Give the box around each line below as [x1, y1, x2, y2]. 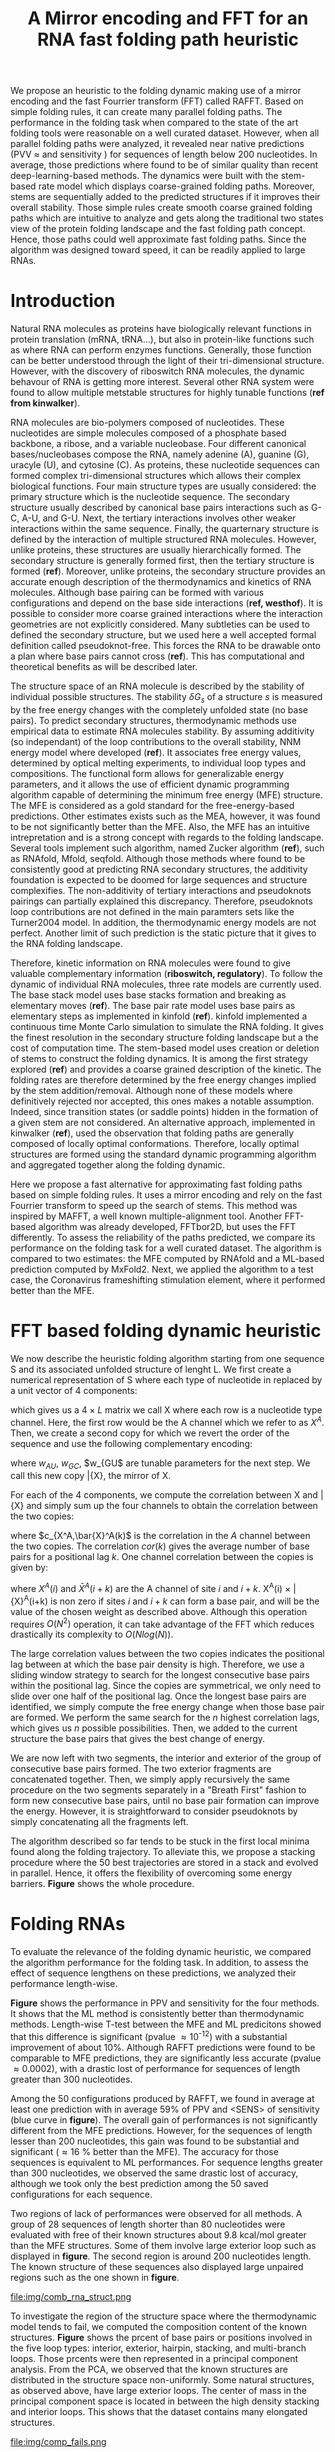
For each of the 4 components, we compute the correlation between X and [10, 1489, 318, 1501]
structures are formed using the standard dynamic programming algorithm [10, 1148, 317, 1160]
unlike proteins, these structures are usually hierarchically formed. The [10, 544, 302, 556]
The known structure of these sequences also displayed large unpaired [10, 2260, 304, 2272]
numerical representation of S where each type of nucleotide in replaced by [10, 1373, 323, 1386]
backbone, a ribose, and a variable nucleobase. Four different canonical [10, 438, 307, 450]
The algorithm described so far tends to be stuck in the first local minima [10, 1835, 310, 1847]
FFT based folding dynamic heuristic [10, 1320, 322, 1342]
